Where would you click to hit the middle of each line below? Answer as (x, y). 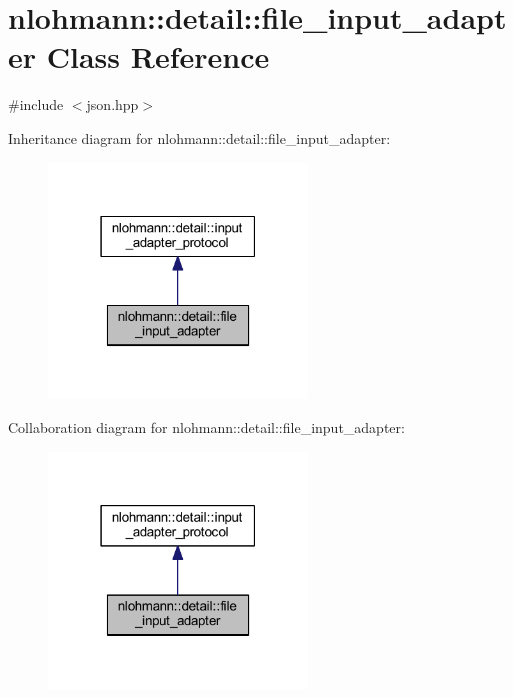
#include (36, 104)
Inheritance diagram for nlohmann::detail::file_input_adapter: (199, 137)
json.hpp (112, 104)
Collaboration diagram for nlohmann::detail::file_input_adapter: (206, 427)
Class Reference (158, 56)
